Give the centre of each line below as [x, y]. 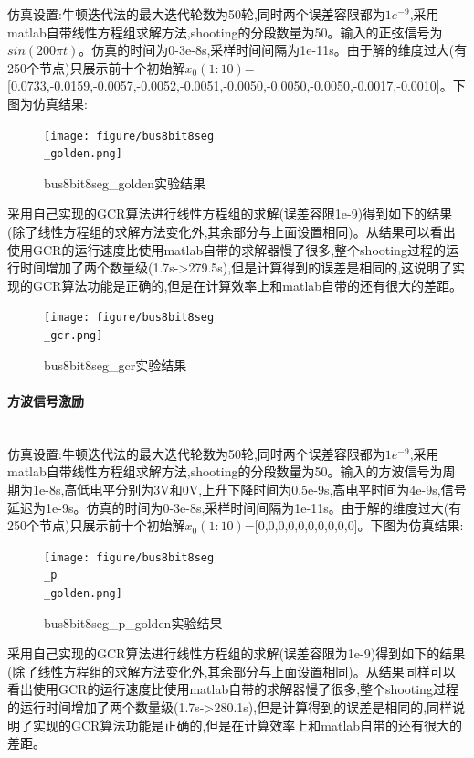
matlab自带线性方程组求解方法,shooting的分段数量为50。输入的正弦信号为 [225, 32]
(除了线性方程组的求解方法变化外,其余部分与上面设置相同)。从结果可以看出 [232, 232]
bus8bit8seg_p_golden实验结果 [133, 622]
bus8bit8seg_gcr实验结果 [116, 364]
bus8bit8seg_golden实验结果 [125, 182]
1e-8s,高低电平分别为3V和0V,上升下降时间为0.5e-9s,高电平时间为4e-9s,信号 [249, 489]
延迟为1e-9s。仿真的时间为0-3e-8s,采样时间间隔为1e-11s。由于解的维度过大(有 [235, 507]
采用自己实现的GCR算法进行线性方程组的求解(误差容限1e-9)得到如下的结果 [230, 214]
